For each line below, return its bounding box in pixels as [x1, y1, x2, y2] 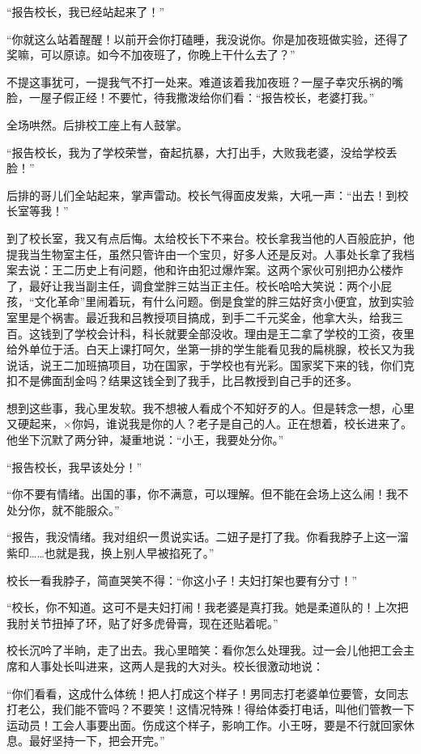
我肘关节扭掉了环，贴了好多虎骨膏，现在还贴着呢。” [6, 614, 279, 631]
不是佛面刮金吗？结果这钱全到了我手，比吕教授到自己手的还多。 [17, 372, 358, 389]
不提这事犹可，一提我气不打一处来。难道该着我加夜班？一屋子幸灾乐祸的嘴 [6, 73, 403, 90]
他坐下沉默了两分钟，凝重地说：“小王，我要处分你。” [6, 431, 284, 448]
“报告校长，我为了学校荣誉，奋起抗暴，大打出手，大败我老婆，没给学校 [6, 143, 386, 160]
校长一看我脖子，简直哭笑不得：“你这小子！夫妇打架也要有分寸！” [6, 571, 358, 588]
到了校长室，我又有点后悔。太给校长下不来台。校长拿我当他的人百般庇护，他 [6, 229, 415, 246]
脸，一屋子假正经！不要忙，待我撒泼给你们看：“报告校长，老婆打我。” [6, 89, 375, 106]
